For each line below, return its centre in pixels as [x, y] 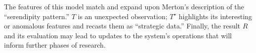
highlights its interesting [215, 16]
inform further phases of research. [55, 45]
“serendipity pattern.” [37, 16]
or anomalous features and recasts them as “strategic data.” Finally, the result [122, 26]
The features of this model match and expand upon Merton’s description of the [124, 6]
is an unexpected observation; [123, 16]
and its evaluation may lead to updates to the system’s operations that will [118, 35]
